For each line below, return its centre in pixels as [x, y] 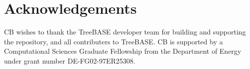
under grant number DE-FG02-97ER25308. [70, 60]
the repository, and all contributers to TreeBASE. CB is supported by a [114, 41]
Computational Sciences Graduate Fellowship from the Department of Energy [123, 51]
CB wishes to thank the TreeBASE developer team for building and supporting [125, 32]
